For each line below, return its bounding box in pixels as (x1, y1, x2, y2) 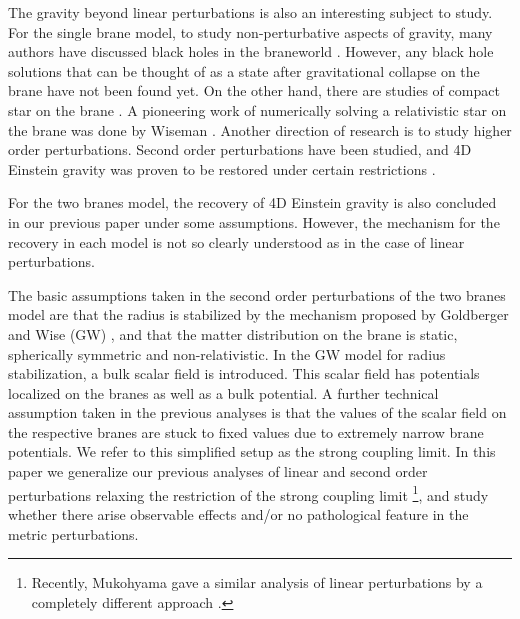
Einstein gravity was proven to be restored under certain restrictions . (8, 158, 436, 179)
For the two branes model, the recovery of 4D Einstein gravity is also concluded (8, 192, 497, 213)
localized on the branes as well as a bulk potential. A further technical (8, 382, 439, 403)
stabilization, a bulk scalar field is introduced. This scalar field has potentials (8, 363, 480, 384)
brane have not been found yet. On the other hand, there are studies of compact (8, 80, 500, 101)
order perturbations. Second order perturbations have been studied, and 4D (8, 139, 472, 160)
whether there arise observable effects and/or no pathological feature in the (8, 503, 469, 524)
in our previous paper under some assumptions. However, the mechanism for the (8, 211, 500, 232)
